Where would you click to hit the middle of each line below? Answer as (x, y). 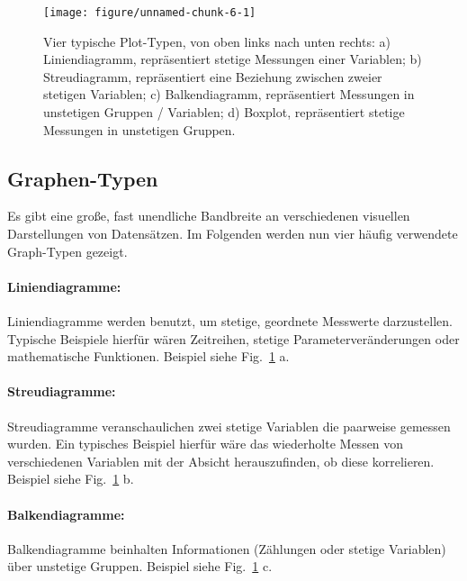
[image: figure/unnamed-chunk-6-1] (150, 13)
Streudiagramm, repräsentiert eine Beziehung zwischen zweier (213, 76)
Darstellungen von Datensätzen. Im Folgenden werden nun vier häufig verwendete (233, 234)
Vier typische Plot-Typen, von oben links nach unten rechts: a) (217, 41)
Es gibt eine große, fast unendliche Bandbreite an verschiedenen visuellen (209, 216)
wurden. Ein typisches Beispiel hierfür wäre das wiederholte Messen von (206, 444)
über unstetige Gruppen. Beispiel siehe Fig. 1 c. (140, 566)
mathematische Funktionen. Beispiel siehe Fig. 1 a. (148, 356)
